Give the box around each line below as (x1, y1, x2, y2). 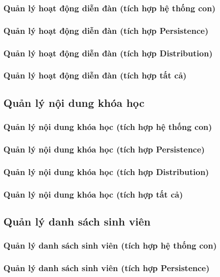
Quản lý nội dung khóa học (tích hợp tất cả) (3, 188, 183, 200)
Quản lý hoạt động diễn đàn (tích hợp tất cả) (3, 69, 187, 81)
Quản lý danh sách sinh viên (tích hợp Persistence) (3, 262, 210, 274)
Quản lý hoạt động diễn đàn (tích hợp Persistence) (3, 24, 209, 36)
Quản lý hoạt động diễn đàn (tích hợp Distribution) (3, 47, 213, 59)
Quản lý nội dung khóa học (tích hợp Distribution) (3, 165, 209, 177)
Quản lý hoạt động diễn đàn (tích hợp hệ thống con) (3, 1, 216, 14)
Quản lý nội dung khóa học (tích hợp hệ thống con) (3, 121, 212, 133)
